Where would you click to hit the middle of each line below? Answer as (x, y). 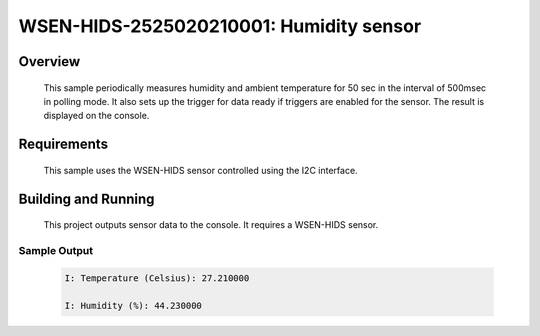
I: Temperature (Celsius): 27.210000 (157, 278)
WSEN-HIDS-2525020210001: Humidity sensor (220, 26)
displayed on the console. (96, 116)
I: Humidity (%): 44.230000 (133, 306)
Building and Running (86, 198)
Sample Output (56, 250)
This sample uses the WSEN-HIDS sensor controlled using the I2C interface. (201, 170)
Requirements (63, 144)
